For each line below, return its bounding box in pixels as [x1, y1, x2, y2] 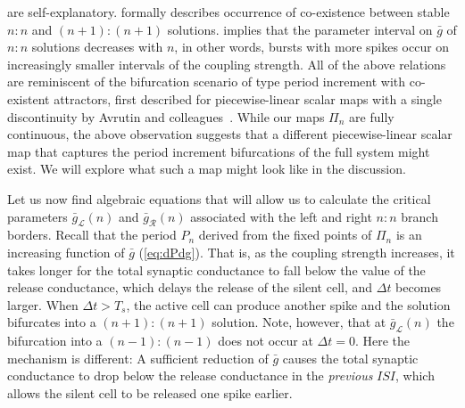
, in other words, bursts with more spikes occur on [174, 37, 450, 56]
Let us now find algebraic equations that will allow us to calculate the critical [7, 189, 431, 208]
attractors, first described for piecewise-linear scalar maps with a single [54, 89, 442, 108]
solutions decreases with [31, 37, 163, 56]
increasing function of [7, 242, 125, 261]
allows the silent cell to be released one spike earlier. [7, 383, 293, 402]
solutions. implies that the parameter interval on [167, 20, 433, 38]
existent [7, 89, 50, 108]
